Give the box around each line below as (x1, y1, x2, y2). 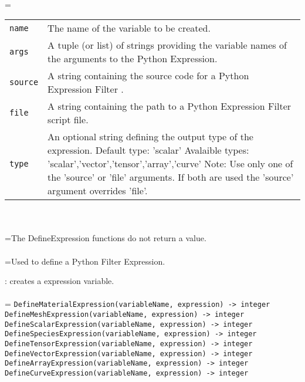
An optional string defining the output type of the (48, 130, 253, 144)
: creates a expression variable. (5, 275, 114, 287)
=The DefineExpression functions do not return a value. (5, 232, 206, 244)
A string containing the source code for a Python (48, 69, 249, 83)
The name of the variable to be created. (48, 21, 211, 35)
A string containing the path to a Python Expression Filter (48, 99, 292, 113)
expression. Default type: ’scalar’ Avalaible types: (48, 143, 249, 157)
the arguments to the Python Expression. (48, 52, 218, 66)
